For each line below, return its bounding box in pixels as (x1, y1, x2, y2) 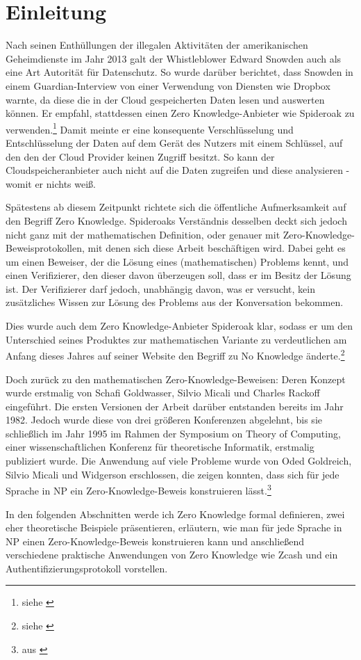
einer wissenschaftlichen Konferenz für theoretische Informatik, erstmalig (6, 440, 314, 454)
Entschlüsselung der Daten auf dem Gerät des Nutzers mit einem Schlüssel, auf (6, 135, 343, 150)
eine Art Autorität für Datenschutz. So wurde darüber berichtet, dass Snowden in (6, 65, 353, 79)
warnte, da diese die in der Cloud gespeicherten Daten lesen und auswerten (6, 92, 325, 106)
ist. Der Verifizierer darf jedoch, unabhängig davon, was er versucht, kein (6, 281, 315, 296)
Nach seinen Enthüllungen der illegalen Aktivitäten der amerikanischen (6, 38, 308, 52)
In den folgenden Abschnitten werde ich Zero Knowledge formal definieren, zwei (6, 506, 345, 521)
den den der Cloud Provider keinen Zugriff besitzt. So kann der (6, 149, 275, 163)
